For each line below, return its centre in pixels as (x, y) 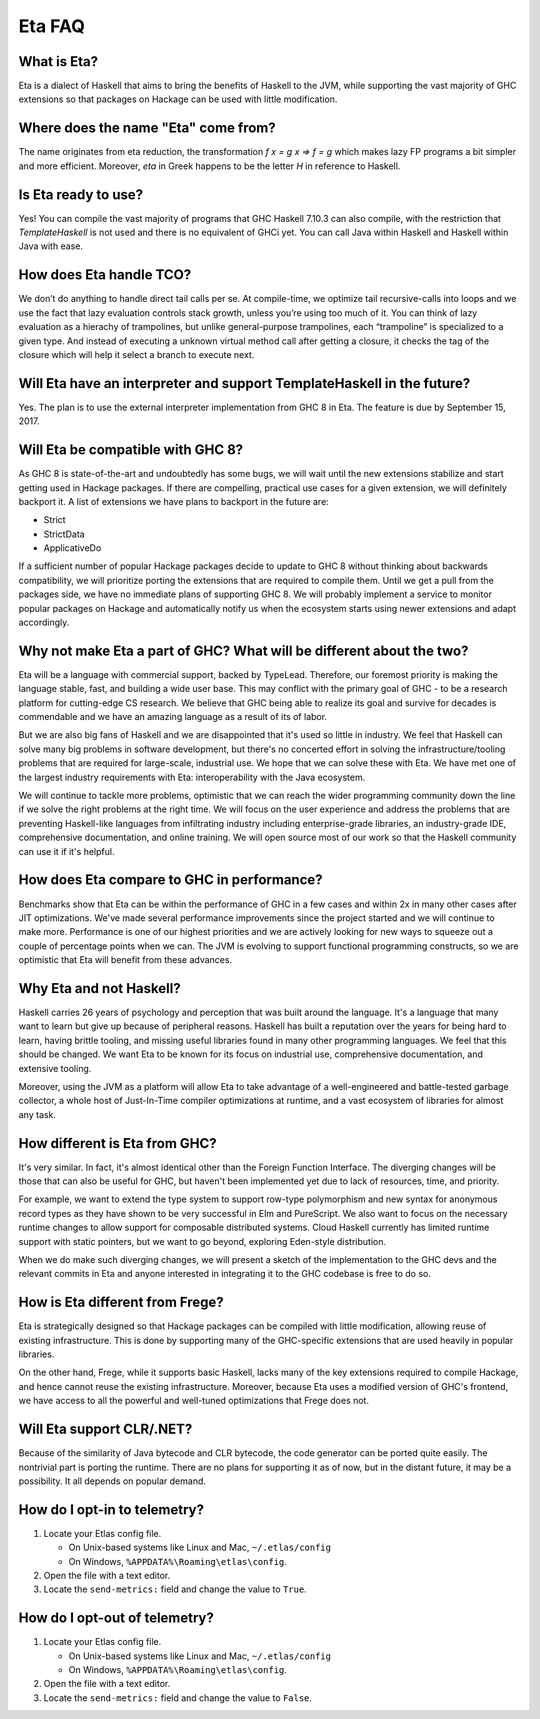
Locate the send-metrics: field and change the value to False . (178, 1697)
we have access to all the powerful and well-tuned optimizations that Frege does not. (194, 1401)
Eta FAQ (51, 26)
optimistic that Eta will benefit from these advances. (125, 960)
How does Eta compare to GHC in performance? (171, 880)
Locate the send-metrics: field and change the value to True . (175, 1589)
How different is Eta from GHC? (117, 1143)
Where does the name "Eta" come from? (147, 128)
